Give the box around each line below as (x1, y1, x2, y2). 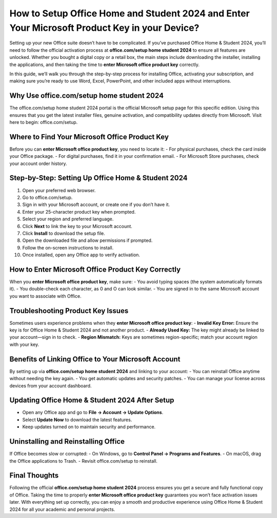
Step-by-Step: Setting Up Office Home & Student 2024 (9, 174, 188, 182)
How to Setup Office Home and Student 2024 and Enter (9, 8, 250, 19)
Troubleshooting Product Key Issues (9, 306, 129, 315)
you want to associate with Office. (9, 293, 82, 299)
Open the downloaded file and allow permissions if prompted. (22, 237, 153, 243)
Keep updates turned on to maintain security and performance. (22, 424, 156, 430)
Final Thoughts (9, 471, 59, 480)
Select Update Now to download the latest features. (22, 417, 132, 423)
